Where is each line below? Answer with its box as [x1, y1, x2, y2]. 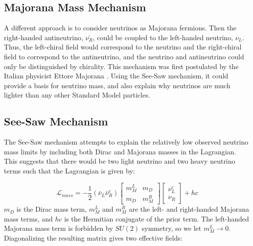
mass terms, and [4, 213, 53, 223]
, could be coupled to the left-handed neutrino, [92, 32, 233, 42]
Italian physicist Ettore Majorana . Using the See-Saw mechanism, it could [4, 71, 229, 81]
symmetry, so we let [141, 223, 202, 233]
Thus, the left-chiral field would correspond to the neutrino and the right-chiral [4, 42, 242, 52]
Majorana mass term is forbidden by [4, 223, 113, 233]
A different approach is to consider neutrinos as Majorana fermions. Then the [4, 23, 237, 33]
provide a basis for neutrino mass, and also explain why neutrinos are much [4, 80, 230, 90]
